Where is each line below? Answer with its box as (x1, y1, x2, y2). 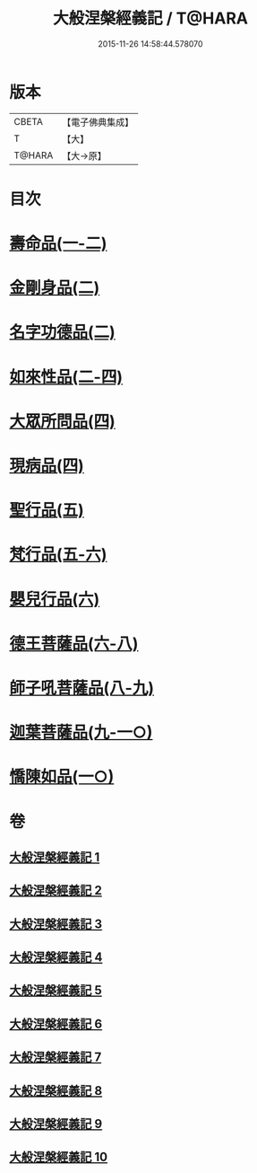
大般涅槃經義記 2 (9, 883, 103, 898)
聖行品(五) (9, 500, 85, 521)
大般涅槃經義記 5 (9, 983, 103, 998)
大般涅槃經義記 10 (9, 1150, 108, 1165)
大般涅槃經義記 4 (9, 949, 103, 966)
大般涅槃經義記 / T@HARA (52, 8, 249, 29)
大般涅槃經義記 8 (9, 1083, 103, 1098)
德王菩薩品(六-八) (9, 633, 139, 654)
